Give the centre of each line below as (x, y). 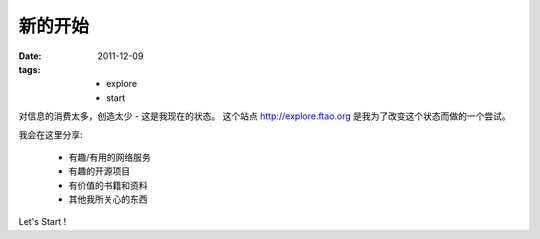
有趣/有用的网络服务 (110, 157)
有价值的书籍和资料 (108, 185)
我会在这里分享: (51, 134)
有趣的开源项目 (99, 171)
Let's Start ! (42, 222)
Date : (30, 56)
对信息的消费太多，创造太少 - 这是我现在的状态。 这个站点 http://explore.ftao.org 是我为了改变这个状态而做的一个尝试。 (265, 116)
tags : (29, 69)
